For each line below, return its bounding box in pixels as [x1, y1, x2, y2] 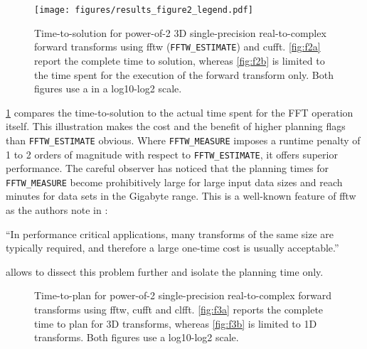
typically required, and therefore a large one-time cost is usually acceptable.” [6, 240, 339, 255]
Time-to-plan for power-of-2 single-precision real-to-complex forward [34, 288, 332, 303]
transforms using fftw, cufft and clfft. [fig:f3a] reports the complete [34, 302, 324, 316]
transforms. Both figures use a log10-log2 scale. [34, 330, 239, 345]
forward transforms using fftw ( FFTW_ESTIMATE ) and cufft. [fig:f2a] [34, 39, 321, 54]
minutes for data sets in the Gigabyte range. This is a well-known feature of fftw [6, 188, 356, 203]
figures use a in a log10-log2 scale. [34, 81, 182, 96]
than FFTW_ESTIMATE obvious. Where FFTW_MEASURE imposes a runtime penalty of [6, 132, 361, 147]
